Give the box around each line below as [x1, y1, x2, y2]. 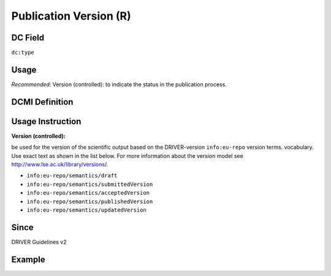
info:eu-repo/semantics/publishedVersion [26, 198, 153, 205]
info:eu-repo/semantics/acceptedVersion [26, 190, 150, 196]
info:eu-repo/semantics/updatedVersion [26, 207, 146, 214]
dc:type [11, 49, 35, 56]
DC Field [11, 32, 45, 43]
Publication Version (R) [11, 9, 131, 23]
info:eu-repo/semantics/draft [26, 172, 118, 179]
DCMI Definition [11, 97, 74, 107]
